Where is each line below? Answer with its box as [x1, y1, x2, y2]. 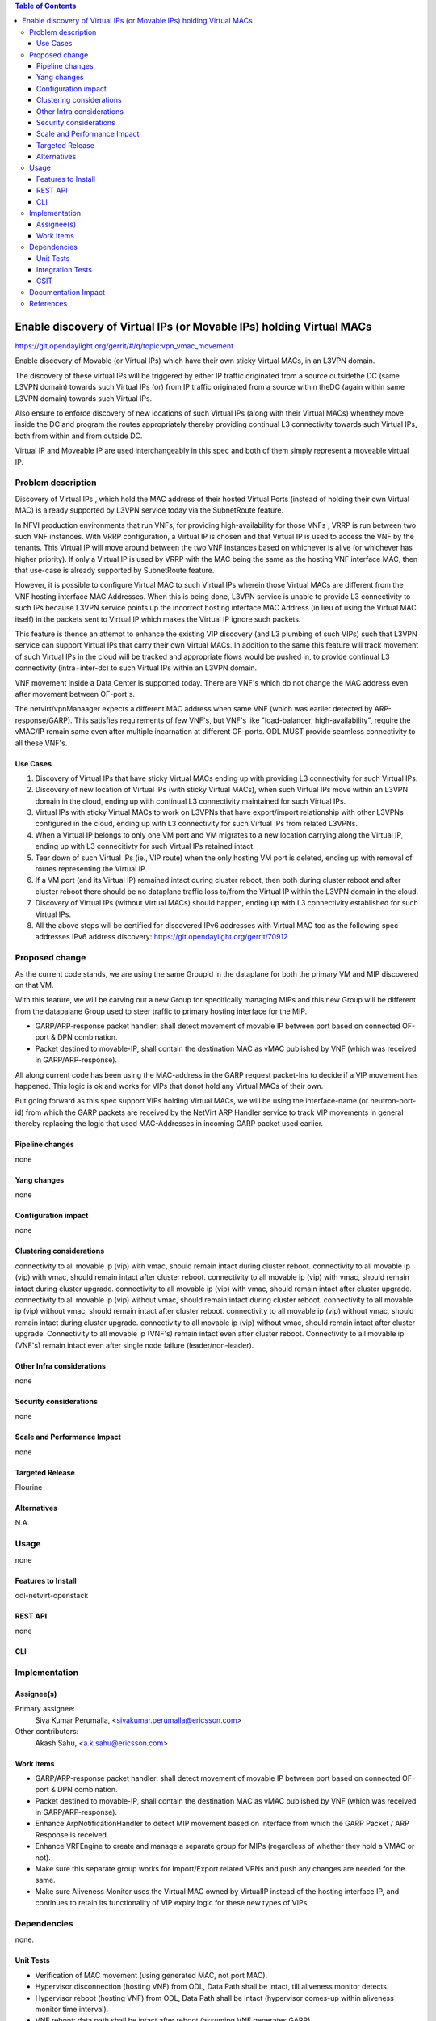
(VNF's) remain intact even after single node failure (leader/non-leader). [15, 1340, 254, 1350]
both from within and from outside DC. [15, 431, 143, 441]
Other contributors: [15, 1727, 79, 1736]
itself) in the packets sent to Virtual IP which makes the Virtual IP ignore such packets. [15, 614, 301, 624]
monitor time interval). [35, 2004, 109, 2014]
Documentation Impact [29, 287, 105, 297]
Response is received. [35, 1829, 109, 1839]
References [29, 299, 68, 309]
